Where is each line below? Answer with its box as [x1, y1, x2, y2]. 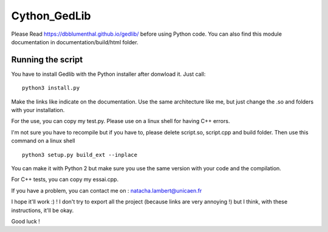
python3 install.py [22, 85, 80, 91]
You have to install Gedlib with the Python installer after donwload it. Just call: [11, 70, 206, 78]
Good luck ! [11, 217, 41, 225]
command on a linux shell [11, 137, 75, 145]
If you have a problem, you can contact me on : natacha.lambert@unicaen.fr [11, 187, 202, 194]
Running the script [11, 55, 83, 65]
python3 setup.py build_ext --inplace [22, 151, 138, 158]
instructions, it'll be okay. [11, 207, 74, 214]
